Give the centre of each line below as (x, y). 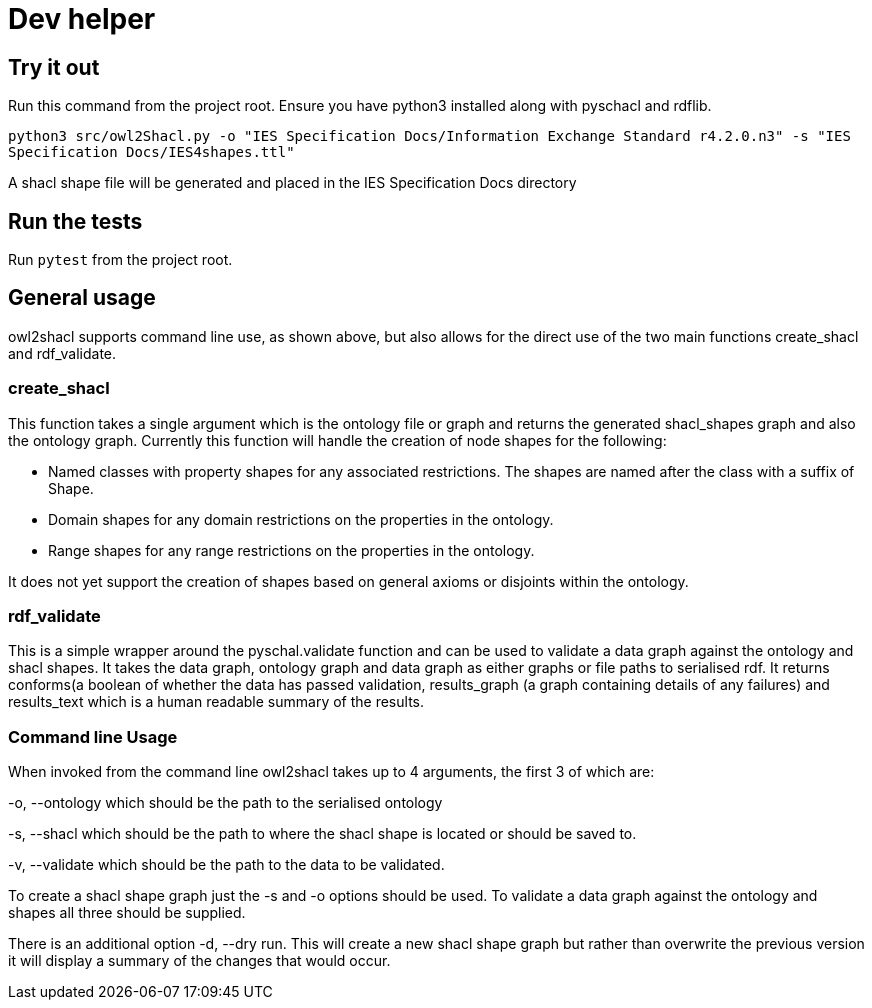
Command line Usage (93, 736)
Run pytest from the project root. (120, 260)
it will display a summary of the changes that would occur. (199, 961)
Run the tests (75, 221)
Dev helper (82, 19)
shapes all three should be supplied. (127, 913)
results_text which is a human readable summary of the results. (216, 702)
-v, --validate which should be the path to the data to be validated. (226, 865)
